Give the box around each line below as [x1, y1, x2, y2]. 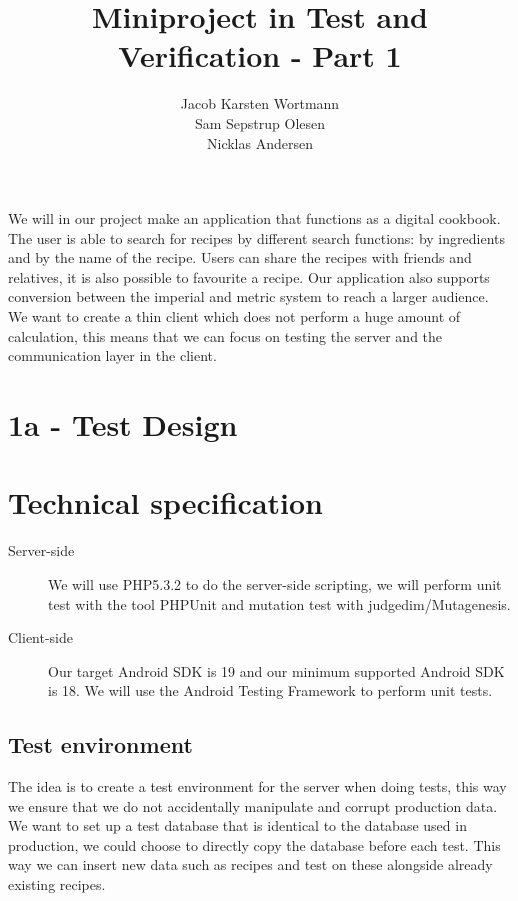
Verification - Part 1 [118, 35, 402, 76]
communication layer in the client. [8, 345, 217, 366]
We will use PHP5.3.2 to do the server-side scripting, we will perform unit [48, 573, 502, 594]
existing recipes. [8, 874, 106, 895]
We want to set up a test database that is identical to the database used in [8, 815, 467, 836]
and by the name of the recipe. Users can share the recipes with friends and [8, 247, 472, 268]
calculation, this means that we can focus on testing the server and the [8, 325, 443, 346]
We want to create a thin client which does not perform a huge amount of [8, 306, 461, 327]
